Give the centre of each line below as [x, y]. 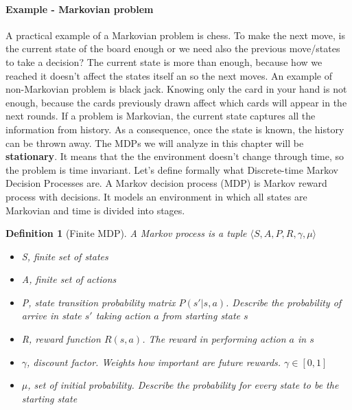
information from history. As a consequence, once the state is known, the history [175, 129]
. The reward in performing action [214, 339]
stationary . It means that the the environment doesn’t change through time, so [175, 156]
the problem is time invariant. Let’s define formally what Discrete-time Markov [172, 169]
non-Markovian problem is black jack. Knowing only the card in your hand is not [176, 89]
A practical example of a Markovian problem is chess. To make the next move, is [176, 35]
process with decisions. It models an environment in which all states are [156, 196]
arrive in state [51, 316]
